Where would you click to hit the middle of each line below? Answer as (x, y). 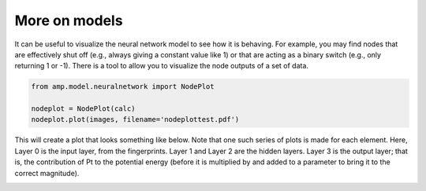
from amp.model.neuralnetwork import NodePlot (123, 87)
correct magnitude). (47, 173)
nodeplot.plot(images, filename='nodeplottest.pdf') (135, 119)
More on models (69, 20)
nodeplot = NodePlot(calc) (83, 109)
